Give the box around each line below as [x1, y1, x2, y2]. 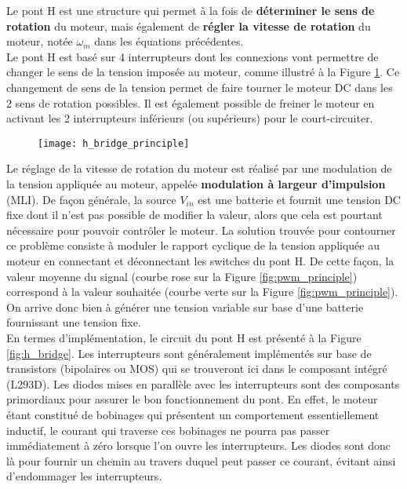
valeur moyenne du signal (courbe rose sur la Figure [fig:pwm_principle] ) [6, 268, 358, 284]
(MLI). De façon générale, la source [6, 191, 176, 207]
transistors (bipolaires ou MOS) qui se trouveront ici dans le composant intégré [6, 360, 387, 377]
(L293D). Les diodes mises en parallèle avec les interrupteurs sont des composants [6, 375, 400, 392]
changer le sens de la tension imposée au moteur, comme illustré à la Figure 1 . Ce [6, 64, 400, 80]
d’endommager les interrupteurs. [6, 468, 162, 484]
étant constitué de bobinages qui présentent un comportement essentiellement [6, 406, 380, 422]
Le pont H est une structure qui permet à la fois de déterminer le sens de [6, 2, 375, 18]
